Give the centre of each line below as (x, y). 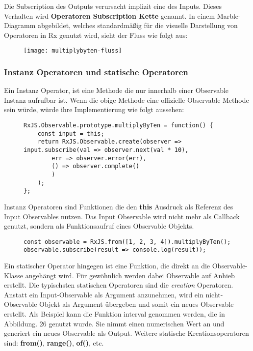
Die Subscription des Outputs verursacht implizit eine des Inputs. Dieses (113, 6)
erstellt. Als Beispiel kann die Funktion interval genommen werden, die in (114, 314)
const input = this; (71, 133)
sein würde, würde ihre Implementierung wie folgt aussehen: (94, 109)
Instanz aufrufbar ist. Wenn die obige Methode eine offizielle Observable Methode (126, 100)
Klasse (14, 275)
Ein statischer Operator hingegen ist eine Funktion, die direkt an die (107, 266)
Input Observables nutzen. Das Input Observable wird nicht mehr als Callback (122, 216)
